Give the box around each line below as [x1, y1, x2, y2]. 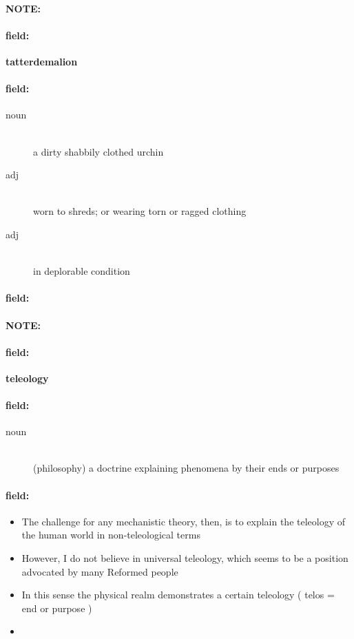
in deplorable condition [33, 264, 130, 278]
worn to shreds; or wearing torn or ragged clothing [33, 204, 247, 218]
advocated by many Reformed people [21, 564, 178, 578]
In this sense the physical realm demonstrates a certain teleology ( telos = [21, 587, 335, 602]
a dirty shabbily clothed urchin [33, 144, 164, 158]
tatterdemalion [6, 54, 78, 68]
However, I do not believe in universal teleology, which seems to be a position [21, 551, 348, 565]
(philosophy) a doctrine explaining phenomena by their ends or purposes [33, 461, 340, 475]
